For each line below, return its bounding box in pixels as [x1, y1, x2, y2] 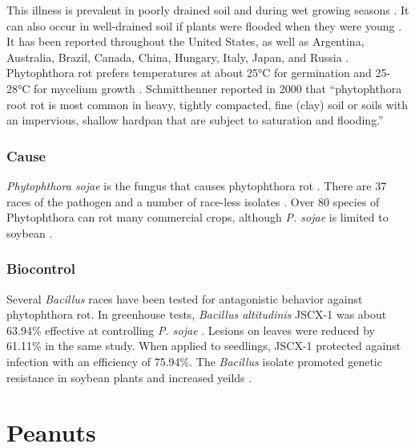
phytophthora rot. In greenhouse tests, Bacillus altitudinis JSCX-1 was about [6, 306, 387, 323]
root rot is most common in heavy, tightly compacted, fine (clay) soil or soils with [6, 96, 408, 112]
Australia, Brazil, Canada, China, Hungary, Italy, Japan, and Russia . [6, 48, 349, 65]
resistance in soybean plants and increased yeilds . [6, 369, 252, 385]
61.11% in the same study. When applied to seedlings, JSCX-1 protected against [6, 337, 401, 354]
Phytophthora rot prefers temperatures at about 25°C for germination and [6, 64, 372, 81]
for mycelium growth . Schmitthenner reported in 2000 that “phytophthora [34, 79, 402, 96]
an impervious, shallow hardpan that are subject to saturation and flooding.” [6, 112, 384, 128]
